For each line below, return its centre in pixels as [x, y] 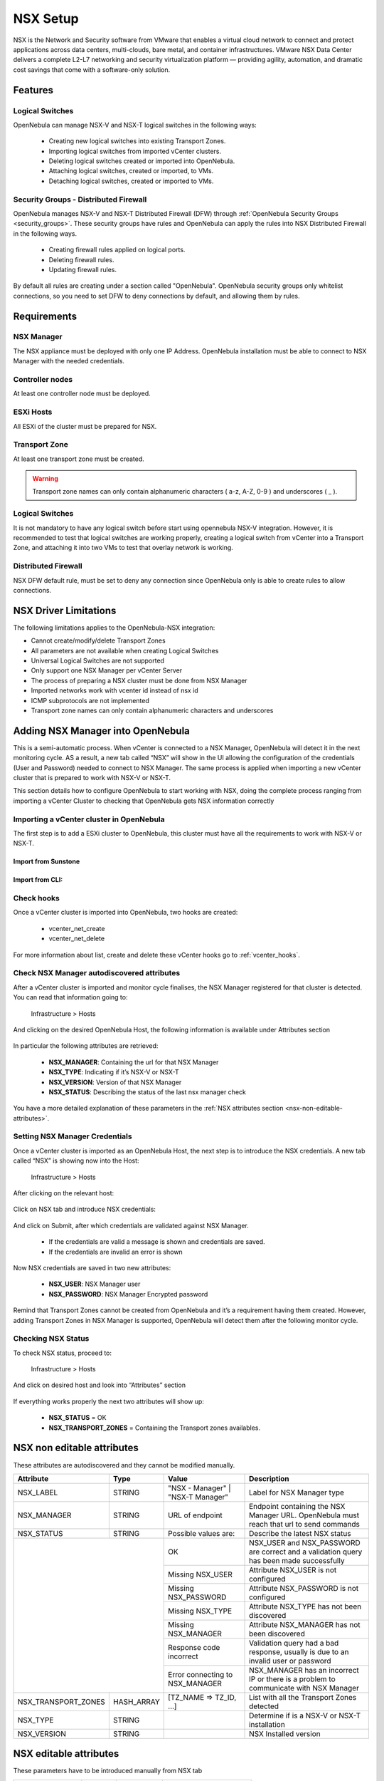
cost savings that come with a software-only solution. [92, 69]
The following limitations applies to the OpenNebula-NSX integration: [114, 628]
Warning [45, 479]
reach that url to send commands [305, 1524]
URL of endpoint [196, 1515]
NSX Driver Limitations [65, 610]
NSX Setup [46, 19]
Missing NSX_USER [200, 1574]
